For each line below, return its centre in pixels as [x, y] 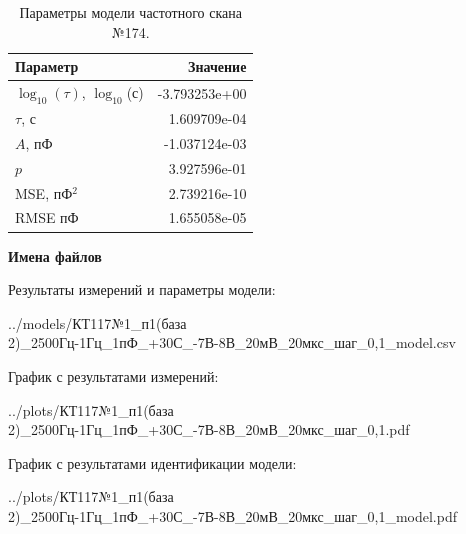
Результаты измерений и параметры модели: [142, 289]
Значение [217, 66]
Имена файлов [55, 255]
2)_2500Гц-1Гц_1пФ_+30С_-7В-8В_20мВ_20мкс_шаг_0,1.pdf [209, 429]
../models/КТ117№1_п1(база [97, 322]
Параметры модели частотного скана [130, 12]
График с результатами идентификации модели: [152, 462]
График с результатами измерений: [113, 375]
